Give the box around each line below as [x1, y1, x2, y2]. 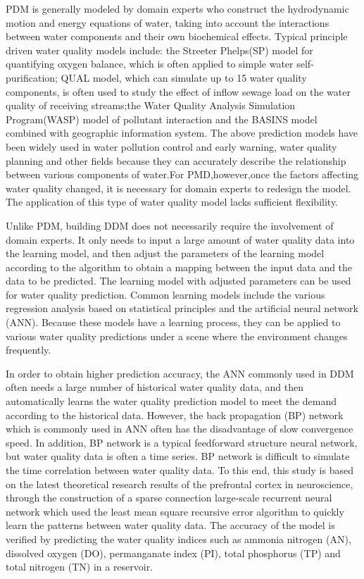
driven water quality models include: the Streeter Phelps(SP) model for [6, 42, 313, 57]
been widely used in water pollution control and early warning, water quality [6, 139, 337, 154]
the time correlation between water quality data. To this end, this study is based [6, 463, 353, 477]
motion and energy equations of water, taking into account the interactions [6, 15, 330, 30]
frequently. [6, 342, 51, 357]
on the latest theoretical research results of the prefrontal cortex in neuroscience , [6, 476, 353, 491]
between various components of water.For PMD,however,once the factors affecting [6, 167, 359, 182]
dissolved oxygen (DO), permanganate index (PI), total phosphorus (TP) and [6, 545, 341, 560]
